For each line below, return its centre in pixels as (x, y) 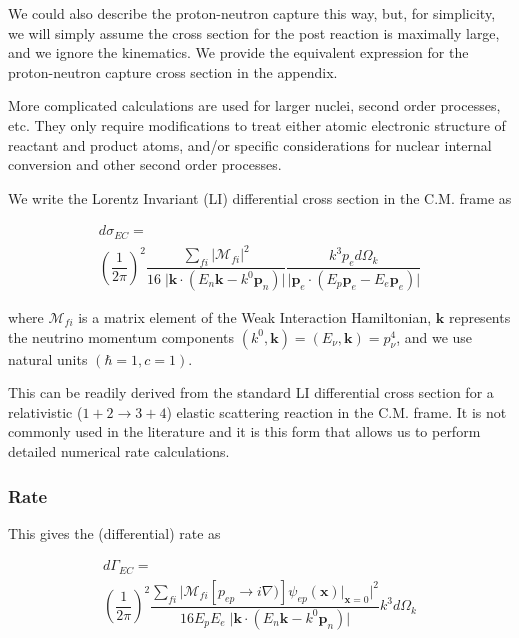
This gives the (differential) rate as (114, 532)
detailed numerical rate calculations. (119, 451)
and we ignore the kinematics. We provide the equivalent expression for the (238, 52)
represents (479, 317)
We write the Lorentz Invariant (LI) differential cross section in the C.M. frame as (260, 197)
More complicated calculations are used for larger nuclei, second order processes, (254, 105)
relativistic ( (45, 411)
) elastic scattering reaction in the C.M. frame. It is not (336, 411)
